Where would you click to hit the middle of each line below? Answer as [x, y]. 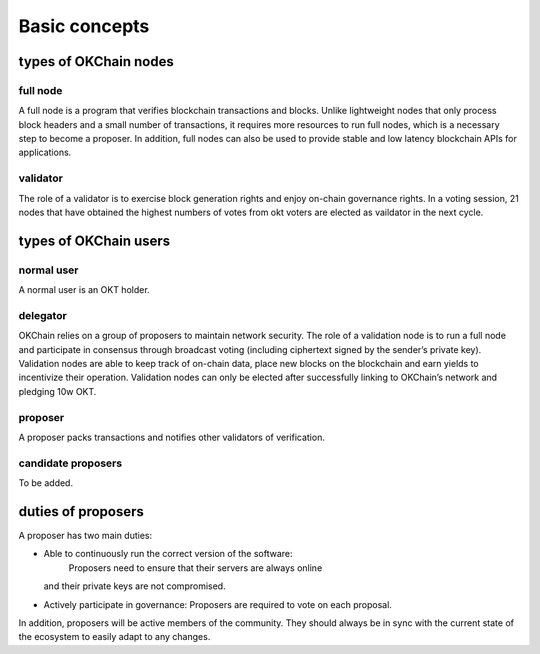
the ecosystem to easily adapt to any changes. [114, 637]
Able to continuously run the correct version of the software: [168, 554]
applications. [45, 152]
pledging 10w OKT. [57, 391]
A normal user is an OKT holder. [84, 290]
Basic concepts [84, 26]
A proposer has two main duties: [85, 536]
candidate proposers [70, 463]
